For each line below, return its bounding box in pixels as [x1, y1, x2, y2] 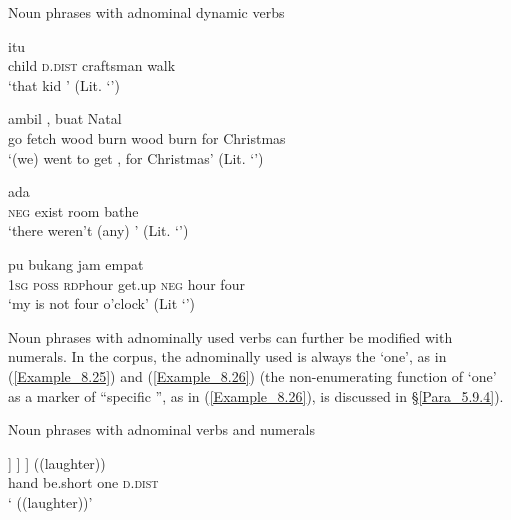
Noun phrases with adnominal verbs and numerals [8, 419, 315, 440]
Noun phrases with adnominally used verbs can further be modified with [8, 326, 453, 347]
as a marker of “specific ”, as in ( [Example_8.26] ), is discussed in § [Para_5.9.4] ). [8, 385, 504, 406]
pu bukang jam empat [8, 253, 144, 274]
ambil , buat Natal [8, 108, 122, 129]
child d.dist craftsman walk [8, 55, 176, 76]
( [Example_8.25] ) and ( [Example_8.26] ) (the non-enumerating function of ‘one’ [8, 365, 497, 386]
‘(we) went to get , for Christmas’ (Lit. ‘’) [8, 147, 264, 168]
